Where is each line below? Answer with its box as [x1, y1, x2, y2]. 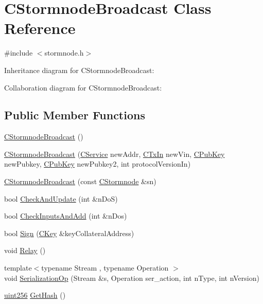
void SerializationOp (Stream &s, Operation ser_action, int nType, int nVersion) [4, 272, 259, 283]
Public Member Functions [4, 107, 145, 123]
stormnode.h [44, 47, 84, 58]
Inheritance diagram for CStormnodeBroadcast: [4, 64, 154, 75]
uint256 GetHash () [4, 290, 66, 300]
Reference [4, 17, 76, 39]
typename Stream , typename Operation [41, 262, 169, 273]
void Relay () [4, 245, 46, 256]
